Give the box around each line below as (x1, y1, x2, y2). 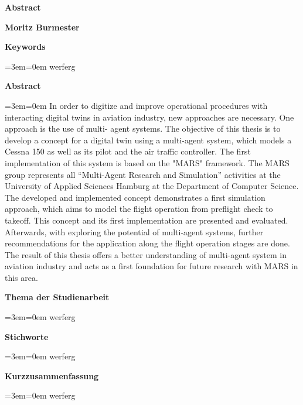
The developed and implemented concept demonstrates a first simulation (5, 191, 265, 203)
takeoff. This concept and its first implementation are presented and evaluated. (5, 214, 288, 226)
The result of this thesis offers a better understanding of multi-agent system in (5, 248, 287, 260)
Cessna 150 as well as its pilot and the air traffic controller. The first (5, 145, 251, 157)
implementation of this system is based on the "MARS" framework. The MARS (5, 156, 290, 169)
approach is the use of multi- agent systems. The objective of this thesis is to (5, 122, 281, 135)
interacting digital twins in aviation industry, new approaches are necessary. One (5, 111, 294, 123)
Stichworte (5, 330, 49, 342)
